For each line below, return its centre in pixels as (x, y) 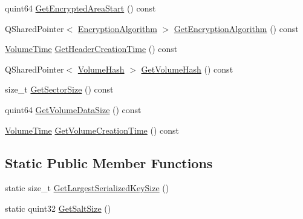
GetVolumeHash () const (187, 69)
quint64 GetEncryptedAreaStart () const (80, 8)
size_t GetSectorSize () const (59, 89)
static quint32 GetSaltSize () (58, 208)
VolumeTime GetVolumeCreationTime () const (92, 130)
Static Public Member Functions (109, 162)
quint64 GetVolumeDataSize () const (73, 109)
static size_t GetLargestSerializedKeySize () (87, 188)
